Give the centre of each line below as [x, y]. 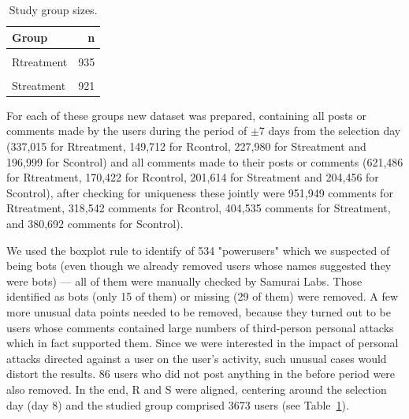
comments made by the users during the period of [127, 131]
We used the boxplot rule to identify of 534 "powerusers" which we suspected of [198, 250]
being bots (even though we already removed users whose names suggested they [199, 266]
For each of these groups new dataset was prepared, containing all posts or [187, 115]
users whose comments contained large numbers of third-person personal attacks [200, 327]
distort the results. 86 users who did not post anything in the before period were [201, 374]
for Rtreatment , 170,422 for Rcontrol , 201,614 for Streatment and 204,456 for [193, 177]
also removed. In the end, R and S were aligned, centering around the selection [197, 389]
